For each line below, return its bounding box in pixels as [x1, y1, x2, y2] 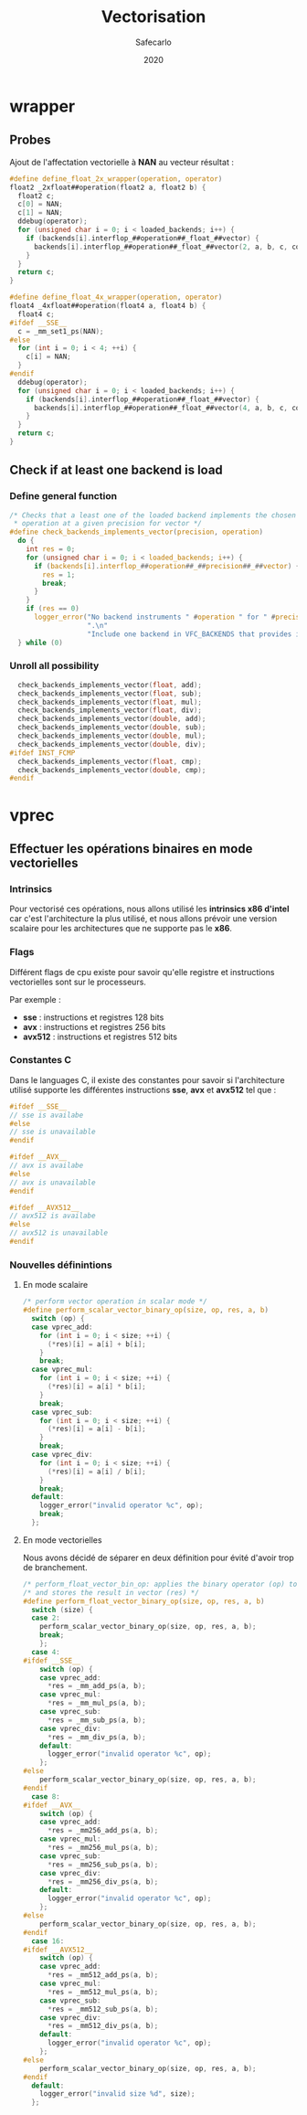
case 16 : [31, 1936, 65, 1946]
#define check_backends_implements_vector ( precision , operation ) [9, 527, 263, 537]
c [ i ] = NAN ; [26, 352, 71, 362]
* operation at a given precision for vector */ [13, 519, 203, 528]
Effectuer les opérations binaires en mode [9, 841, 253, 856]
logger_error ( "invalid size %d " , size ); [39, 2089, 196, 2099]
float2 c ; [17, 191, 55, 200]
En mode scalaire [22, 1280, 89, 1291]
